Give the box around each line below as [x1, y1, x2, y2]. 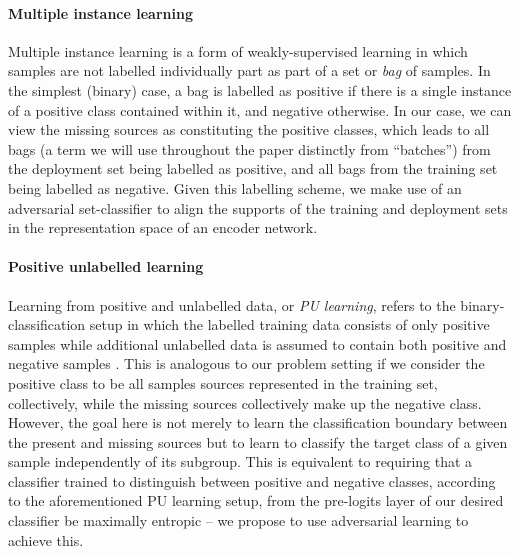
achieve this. [8, 529, 84, 550]
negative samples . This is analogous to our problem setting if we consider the [8, 353, 485, 374]
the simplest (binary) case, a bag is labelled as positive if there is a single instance [8, 79, 512, 100]
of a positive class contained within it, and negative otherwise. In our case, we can [8, 99, 512, 120]
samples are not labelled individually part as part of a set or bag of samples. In [8, 60, 491, 81]
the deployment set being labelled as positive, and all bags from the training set [8, 158, 498, 179]
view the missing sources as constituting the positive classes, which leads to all [8, 119, 490, 140]
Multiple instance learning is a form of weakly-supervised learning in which [8, 40, 468, 61]
